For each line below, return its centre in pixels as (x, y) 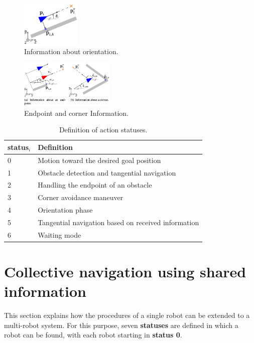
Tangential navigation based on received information (118, 222)
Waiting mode (59, 234)
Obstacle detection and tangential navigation (107, 172)
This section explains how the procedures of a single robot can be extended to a (127, 315)
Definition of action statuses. (103, 130)
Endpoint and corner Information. (77, 113)
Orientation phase (65, 210)
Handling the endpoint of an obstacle (95, 185)
